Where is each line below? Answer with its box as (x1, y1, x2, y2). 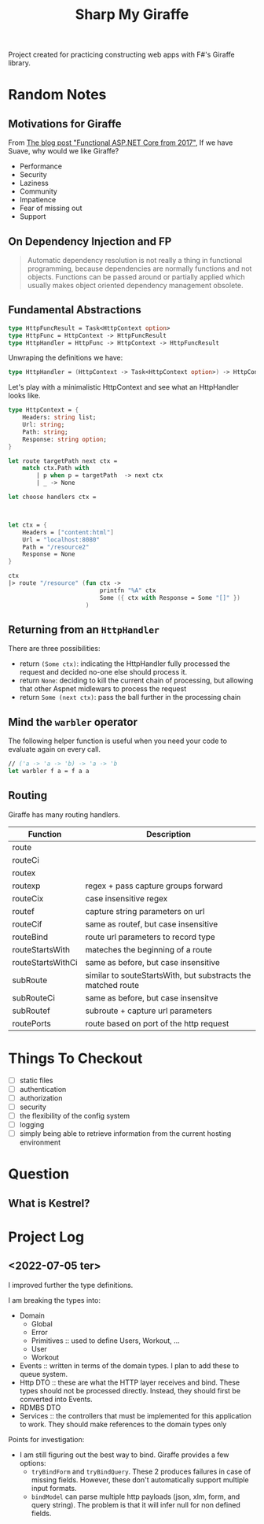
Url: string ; (22, 421, 65, 429)
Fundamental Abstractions (8, 303, 141, 316)
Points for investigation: (8, 1434, 85, 1444)
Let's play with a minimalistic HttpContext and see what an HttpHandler (8, 383, 240, 392)
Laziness (19, 179, 49, 188)
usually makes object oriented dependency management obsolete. (27, 281, 244, 290)
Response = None (22, 550, 76, 558)
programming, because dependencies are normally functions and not (27, 264, 252, 273)
